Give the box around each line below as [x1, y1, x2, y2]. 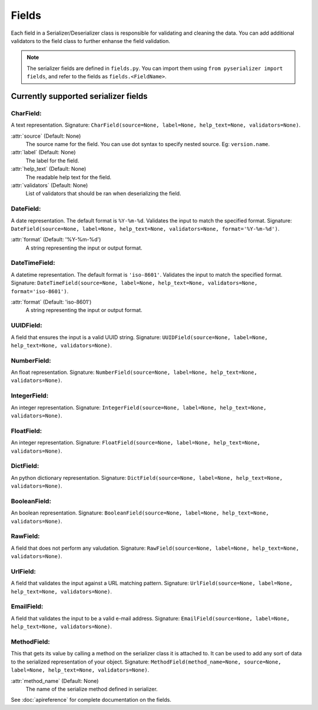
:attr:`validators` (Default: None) [11, 182, 88, 188]
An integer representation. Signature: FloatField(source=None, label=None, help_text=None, [11, 439, 261, 446]
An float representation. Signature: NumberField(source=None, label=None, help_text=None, [11, 369, 257, 376]
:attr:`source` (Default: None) [11, 132, 81, 140]
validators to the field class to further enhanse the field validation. [11, 37, 171, 44]
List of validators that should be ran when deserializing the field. [25, 190, 181, 197]
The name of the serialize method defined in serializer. [25, 685, 158, 692]
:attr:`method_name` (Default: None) [11, 677, 99, 684]
